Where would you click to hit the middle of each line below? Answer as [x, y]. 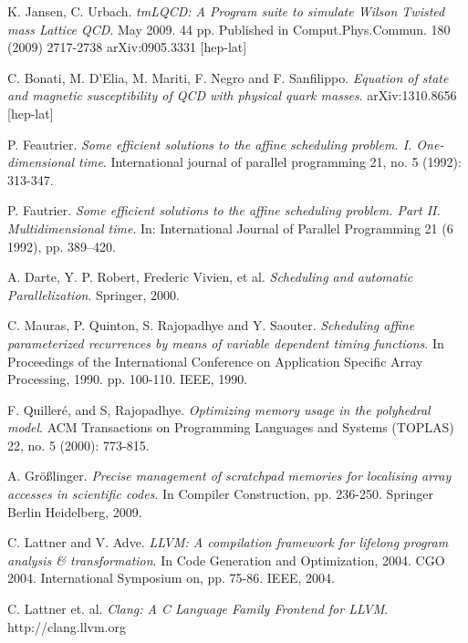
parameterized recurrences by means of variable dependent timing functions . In [226, 342]
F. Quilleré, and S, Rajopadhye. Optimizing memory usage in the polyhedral [219, 409]
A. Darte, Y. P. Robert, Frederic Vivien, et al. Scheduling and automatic [210, 277]
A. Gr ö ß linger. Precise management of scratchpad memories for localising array [229, 476]
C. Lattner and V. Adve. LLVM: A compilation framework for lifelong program [228, 542]
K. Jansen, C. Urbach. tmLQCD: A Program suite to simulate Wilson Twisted [226, 11]
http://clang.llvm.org [67, 626]
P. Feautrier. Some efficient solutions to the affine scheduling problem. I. [210, 144]
